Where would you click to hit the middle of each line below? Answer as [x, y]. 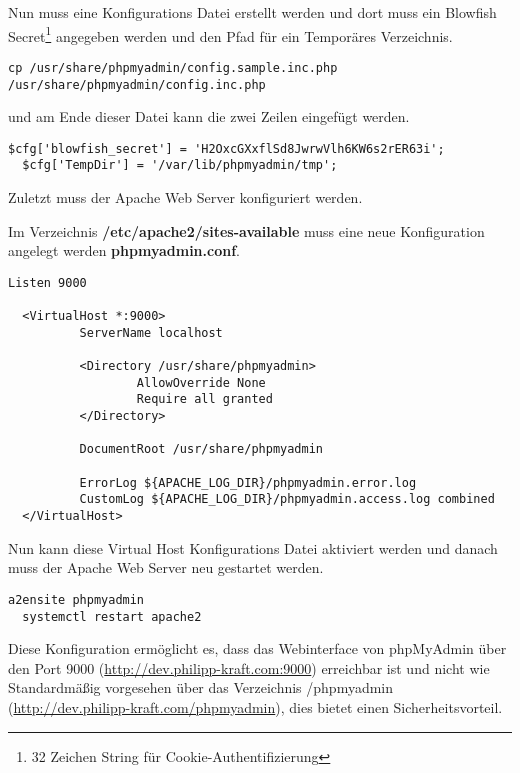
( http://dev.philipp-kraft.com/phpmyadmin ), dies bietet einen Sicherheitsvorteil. [255, 706]
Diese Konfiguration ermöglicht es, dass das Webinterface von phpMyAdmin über [257, 648]
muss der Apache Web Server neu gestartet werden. [166, 567]
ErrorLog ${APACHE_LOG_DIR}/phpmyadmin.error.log [248, 482]
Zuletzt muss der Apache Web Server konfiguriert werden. [185, 197]
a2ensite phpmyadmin [76, 599]
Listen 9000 [47, 282]
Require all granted [204, 399]
